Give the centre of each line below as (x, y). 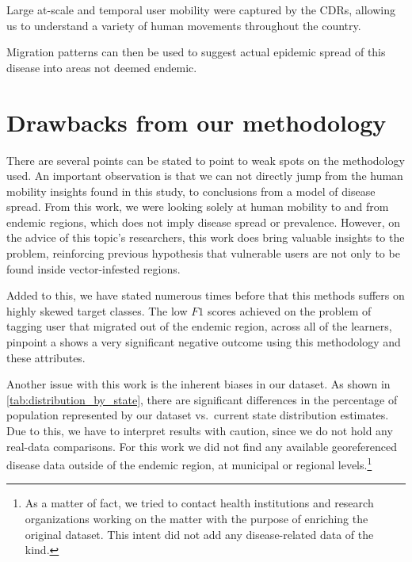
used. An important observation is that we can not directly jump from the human (205, 176)
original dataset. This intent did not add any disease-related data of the (199, 534)
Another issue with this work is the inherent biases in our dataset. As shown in (198, 384)
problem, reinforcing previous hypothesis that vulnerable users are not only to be (203, 253)
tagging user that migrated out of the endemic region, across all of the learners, (199, 326)
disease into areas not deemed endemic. (102, 67)
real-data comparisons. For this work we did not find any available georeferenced (202, 446)
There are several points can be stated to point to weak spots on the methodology (206, 160)
